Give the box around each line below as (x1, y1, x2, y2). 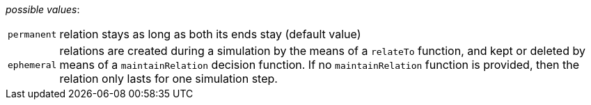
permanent (8, 29, 57, 40)
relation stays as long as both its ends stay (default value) (59, 27, 361, 41)
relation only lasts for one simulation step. (59, 72, 278, 86)
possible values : (6, 3, 80, 15)
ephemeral (8, 59, 57, 70)
